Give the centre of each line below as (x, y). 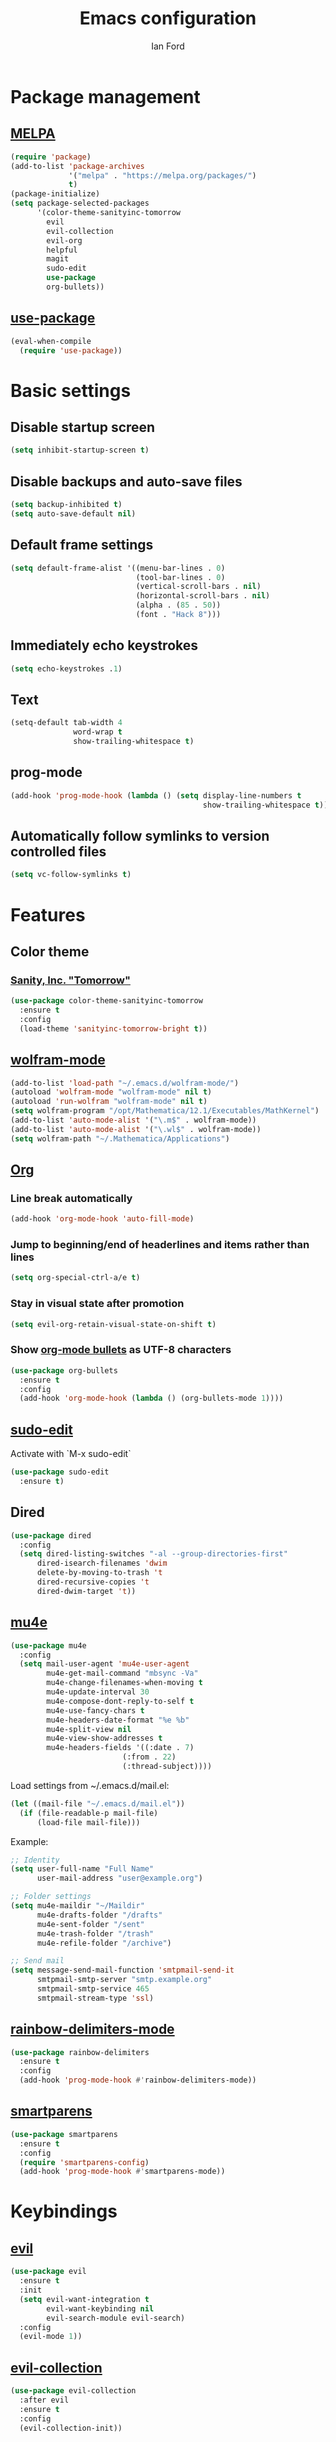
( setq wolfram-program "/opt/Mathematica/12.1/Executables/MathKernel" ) (165, 1111)
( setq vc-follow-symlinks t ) (71, 875)
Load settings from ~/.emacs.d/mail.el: (90, 1785)
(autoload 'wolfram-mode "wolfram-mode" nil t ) (111, 1092)
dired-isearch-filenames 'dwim (102, 1563)
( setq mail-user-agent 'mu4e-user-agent (104, 1664)
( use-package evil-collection (73, 2391)
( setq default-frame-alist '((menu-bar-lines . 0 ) (118, 568)
